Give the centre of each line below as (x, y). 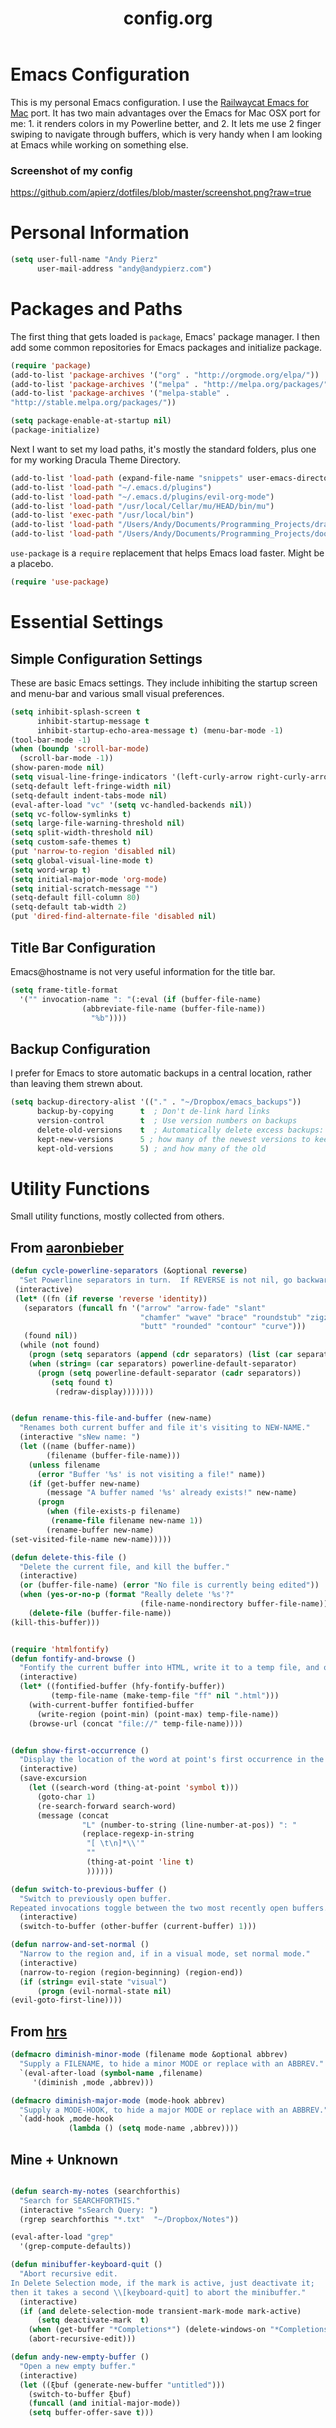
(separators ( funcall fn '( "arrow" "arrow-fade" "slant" (145, 1308)
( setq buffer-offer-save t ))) (91, 2413)
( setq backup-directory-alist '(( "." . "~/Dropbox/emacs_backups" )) (156, 1102)
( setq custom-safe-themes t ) (71, 842)
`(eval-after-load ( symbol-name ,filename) (111, 2073)
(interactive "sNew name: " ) (80, 1437)
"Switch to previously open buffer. (95, 1898)
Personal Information (100, 233)
